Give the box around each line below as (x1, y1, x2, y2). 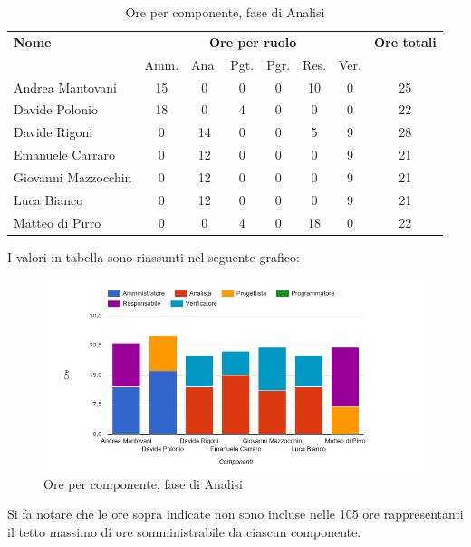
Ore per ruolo (208, 32, 297, 51)
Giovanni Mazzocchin (14, 167, 132, 186)
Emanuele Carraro (14, 145, 115, 164)
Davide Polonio (14, 100, 98, 119)
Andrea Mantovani (14, 77, 118, 96)
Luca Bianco (14, 190, 83, 209)
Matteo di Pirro (14, 212, 101, 231)
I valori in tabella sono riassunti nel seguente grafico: (7, 247, 300, 266)
